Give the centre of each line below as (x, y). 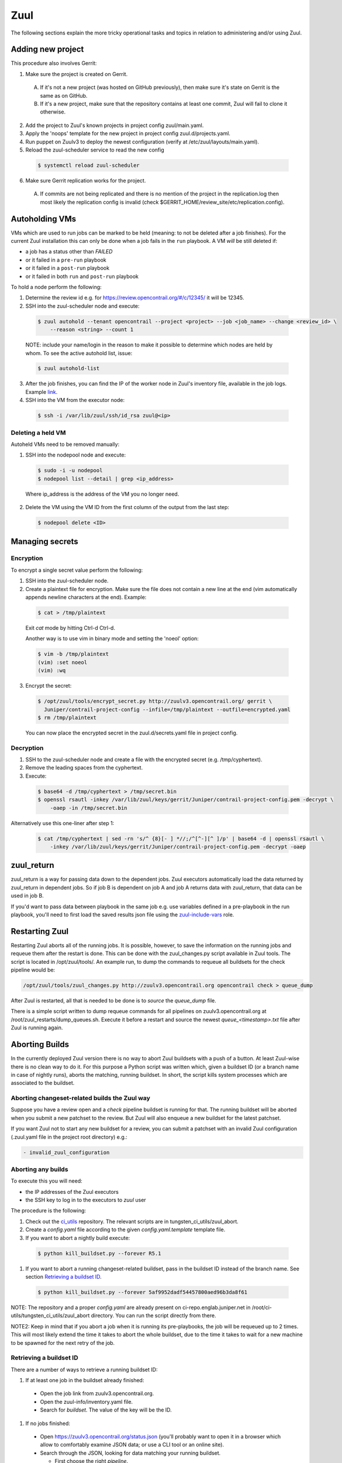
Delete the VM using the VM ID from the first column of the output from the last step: (127, 507)
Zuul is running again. (37, 1028)
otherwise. (53, 112)
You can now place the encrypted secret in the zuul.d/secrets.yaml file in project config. (132, 733)
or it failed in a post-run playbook (68, 268)
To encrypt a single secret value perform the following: (77, 570)
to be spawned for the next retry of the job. (63, 1342)
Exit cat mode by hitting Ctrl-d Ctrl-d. (70, 628)
